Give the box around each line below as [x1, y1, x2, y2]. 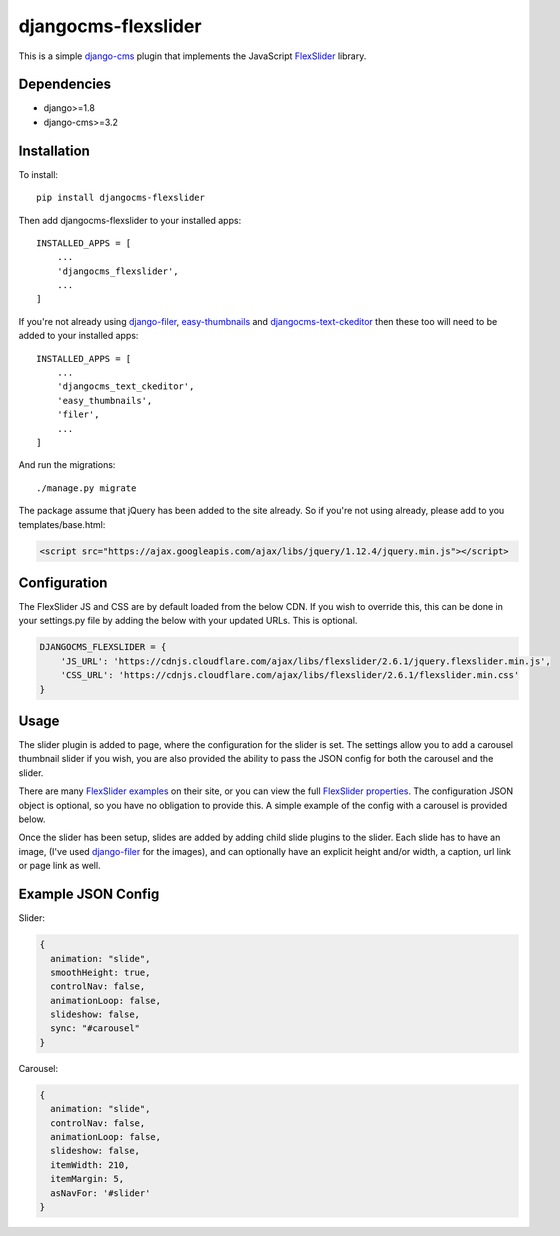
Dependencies [18, 76, 112, 93]
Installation [18, 142, 90, 159]
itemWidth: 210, [50, 1159, 130, 1170]
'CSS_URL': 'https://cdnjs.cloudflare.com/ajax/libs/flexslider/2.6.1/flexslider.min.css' [60, 670, 520, 681]
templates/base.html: [18, 518, 106, 530]
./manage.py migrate [36, 482, 137, 494]
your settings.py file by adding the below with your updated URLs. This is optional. [18, 615, 358, 627]
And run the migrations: [18, 459, 116, 471]
